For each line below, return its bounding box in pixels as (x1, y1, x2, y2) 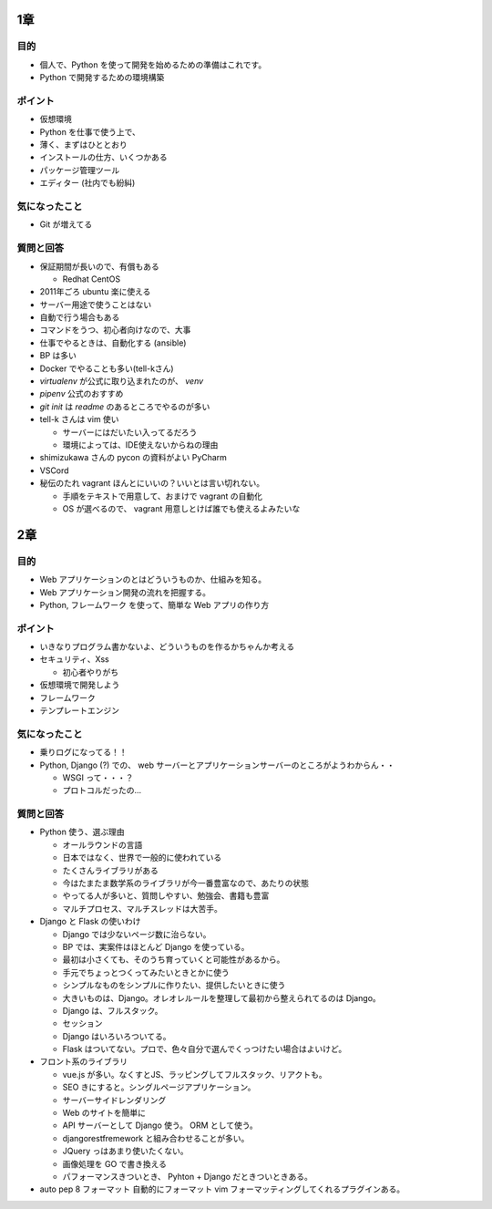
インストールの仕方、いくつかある (39, 151, 168, 163)
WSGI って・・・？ (62, 771, 134, 783)
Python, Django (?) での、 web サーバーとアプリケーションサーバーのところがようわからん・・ (39, 759, 395, 770)
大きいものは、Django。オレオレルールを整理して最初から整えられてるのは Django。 (62, 992, 382, 1003)
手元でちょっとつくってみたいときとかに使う (62, 966, 230, 977)
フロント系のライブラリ (39, 1056, 128, 1067)
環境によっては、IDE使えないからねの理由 (62, 439, 219, 450)
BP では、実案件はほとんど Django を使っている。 (62, 941, 250, 952)
